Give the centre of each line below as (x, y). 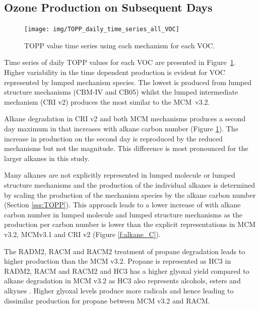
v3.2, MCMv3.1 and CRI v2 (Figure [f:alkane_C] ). (82, 234)
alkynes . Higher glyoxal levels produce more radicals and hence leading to (119, 290)
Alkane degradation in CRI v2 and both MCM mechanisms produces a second (125, 119)
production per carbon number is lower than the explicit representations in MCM (130, 224)
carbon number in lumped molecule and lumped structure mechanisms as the (123, 214)
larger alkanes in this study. (47, 158)
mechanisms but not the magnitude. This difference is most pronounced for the (126, 148)
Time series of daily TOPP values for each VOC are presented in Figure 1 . (120, 62)
